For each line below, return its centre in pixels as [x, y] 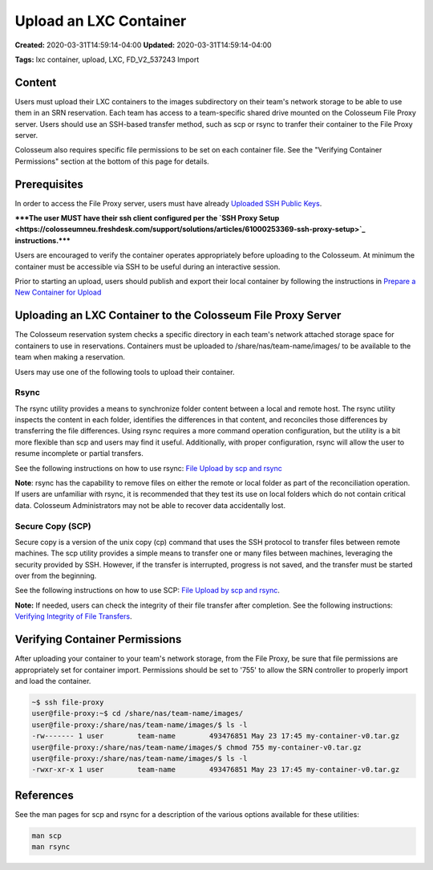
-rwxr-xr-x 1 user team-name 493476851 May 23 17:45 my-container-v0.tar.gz [216, 770]
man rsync [51, 847]
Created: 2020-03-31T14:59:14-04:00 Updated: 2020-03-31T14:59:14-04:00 [143, 45]
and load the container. [53, 681]
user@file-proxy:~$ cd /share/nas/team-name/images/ [138, 713]
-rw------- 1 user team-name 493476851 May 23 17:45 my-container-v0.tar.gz [216, 736]
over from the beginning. [56, 576]
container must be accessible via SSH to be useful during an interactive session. [148, 266]
